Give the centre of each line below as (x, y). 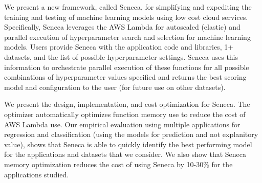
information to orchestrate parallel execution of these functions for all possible (127, 67)
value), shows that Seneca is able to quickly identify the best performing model (128, 144)
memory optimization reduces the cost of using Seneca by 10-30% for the (118, 164)
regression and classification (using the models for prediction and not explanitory (131, 134)
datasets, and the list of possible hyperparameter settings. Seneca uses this (121, 56)
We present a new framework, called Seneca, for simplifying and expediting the (128, 7)
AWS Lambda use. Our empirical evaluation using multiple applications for (122, 124)
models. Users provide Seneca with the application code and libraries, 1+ (119, 47)
